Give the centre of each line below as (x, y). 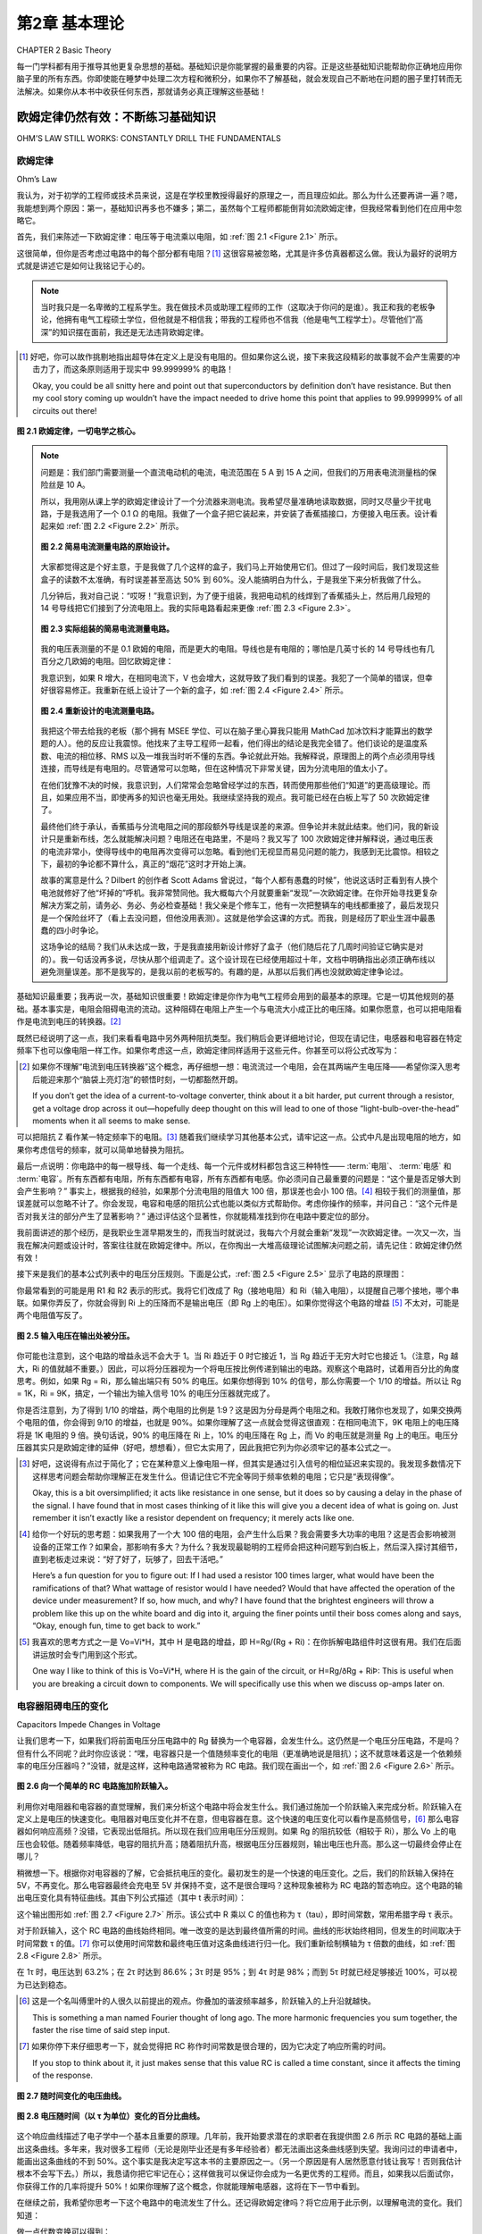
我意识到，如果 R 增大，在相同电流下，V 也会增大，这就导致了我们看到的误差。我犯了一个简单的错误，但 (233, 677)
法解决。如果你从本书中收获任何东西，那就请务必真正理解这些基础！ (141, 91)
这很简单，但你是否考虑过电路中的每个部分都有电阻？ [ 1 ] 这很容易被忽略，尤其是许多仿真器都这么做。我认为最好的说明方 (237, 253)
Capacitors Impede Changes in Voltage (88, 1724)
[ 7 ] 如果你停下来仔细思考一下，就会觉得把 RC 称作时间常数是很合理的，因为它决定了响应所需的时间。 (205, 2046)
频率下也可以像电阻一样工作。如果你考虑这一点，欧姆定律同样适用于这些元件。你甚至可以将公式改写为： (208, 1051)
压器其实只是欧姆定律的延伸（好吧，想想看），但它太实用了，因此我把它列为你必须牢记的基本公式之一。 (206, 1447)
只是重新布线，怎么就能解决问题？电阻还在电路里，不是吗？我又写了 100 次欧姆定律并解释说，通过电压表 (241, 839)
